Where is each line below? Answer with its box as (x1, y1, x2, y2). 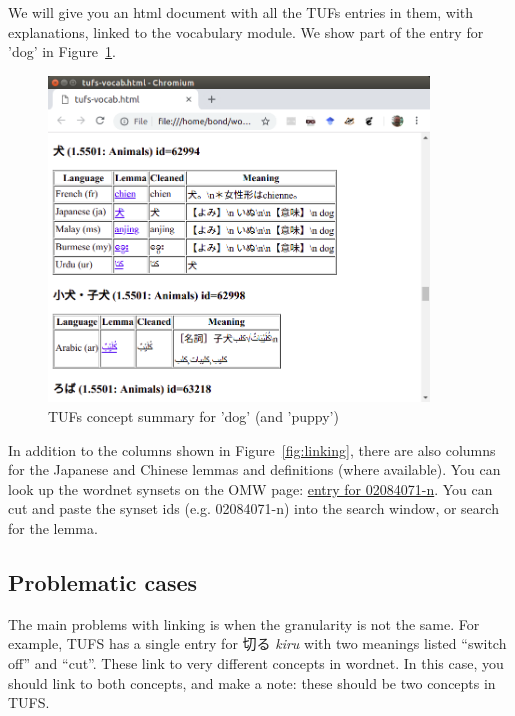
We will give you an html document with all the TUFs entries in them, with (8, 2, 474, 22)
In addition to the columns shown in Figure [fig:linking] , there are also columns (8, 439, 496, 460)
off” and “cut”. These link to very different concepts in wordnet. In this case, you (8, 652, 504, 673)
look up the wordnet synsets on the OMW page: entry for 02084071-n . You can (8, 478, 493, 499)
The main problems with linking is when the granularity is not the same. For (8, 613, 480, 634)
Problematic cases (8, 566, 198, 597)
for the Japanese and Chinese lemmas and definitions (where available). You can (8, 459, 501, 480)
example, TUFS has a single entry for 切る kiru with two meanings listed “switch (8, 633, 507, 654)
